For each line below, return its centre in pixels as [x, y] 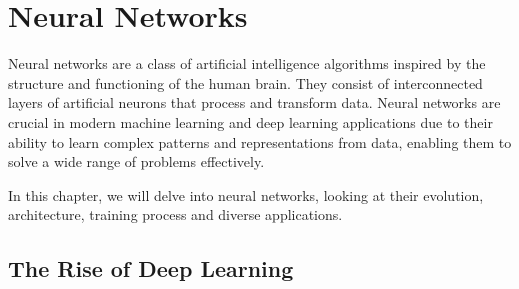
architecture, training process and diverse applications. [175, 214]
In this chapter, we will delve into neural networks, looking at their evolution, [246, 194]
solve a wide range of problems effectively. [136, 161]
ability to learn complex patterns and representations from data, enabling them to [260, 141]
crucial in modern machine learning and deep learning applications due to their [250, 121]
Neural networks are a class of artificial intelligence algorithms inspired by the [247, 63]
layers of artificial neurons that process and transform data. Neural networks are [254, 102]
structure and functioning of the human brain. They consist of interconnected [245, 82]
